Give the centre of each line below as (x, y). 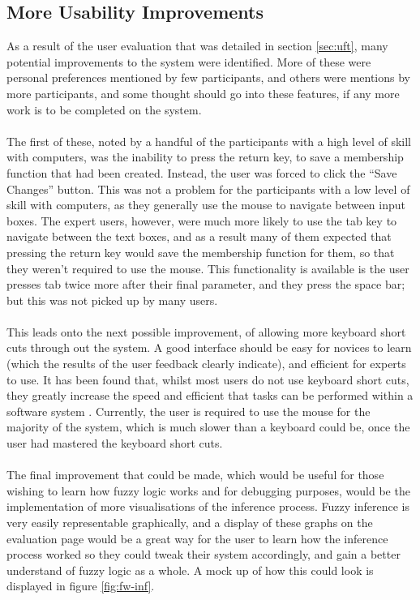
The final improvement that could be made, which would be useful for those (195, 475)
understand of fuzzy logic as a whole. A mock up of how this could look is (190, 570)
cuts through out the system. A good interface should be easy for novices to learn (209, 347)
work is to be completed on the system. (104, 109)
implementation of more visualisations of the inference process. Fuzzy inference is (208, 506)
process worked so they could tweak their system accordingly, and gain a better (204, 554)
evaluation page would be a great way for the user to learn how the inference (197, 538)
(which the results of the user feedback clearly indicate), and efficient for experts (206, 364)
